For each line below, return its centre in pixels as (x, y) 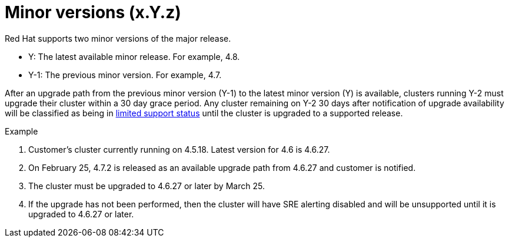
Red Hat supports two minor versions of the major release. (118, 38)
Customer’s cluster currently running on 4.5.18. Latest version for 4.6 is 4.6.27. (179, 149)
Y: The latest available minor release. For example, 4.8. (134, 56)
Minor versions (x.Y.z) (93, 12)
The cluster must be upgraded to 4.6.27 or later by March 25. (147, 186)
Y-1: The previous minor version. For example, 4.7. (125, 75)
